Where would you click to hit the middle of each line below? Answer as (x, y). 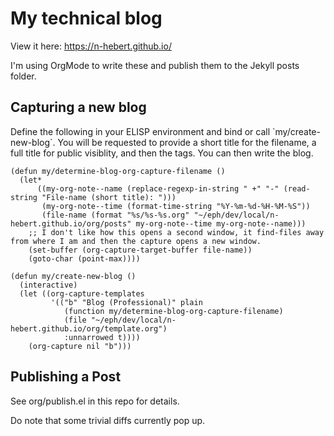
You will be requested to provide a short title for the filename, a (187, 142)
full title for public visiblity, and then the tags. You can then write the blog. (162, 153)
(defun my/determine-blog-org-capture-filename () (118, 171)
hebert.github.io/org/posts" (71, 223)
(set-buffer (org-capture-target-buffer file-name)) (140, 250)
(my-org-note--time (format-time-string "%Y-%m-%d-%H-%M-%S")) (176, 206)
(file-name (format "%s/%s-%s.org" (115, 215)
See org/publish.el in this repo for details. (95, 401)
